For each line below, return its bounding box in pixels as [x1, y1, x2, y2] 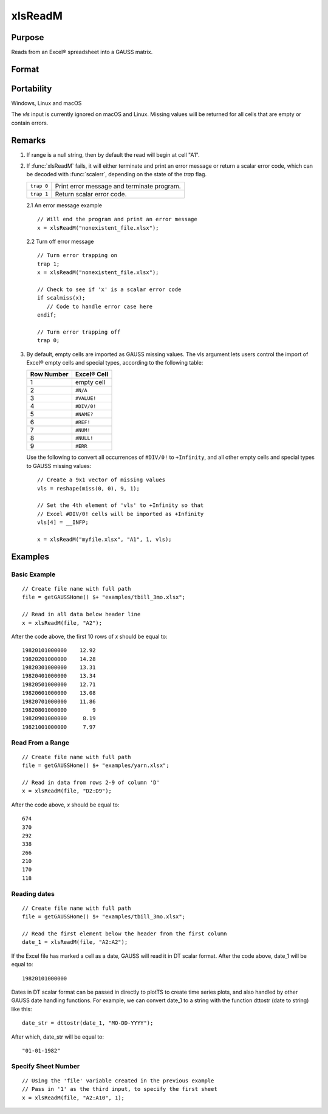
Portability [11, 83, 52, 94]
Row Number [30, 370, 69, 379]
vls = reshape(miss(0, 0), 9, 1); [37, 485, 140, 492]
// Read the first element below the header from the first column [22, 930, 227, 937]
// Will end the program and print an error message [37, 216, 197, 223]
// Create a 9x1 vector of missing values [37, 476, 166, 483]
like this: [11, 1005, 32, 1013]
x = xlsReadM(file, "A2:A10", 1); [22, 1094, 125, 1101]
